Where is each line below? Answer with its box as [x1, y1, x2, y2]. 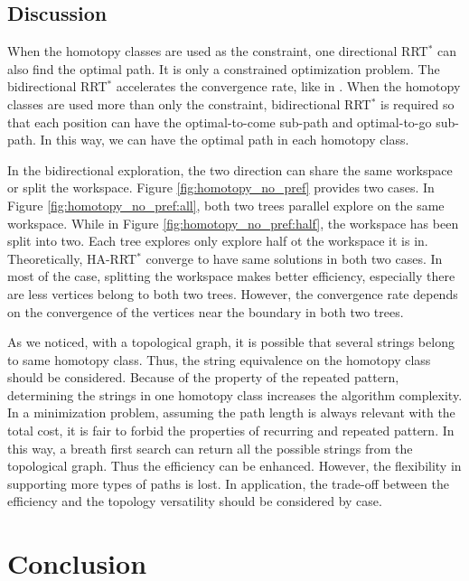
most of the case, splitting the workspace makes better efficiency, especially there [7, 267, 455, 286]
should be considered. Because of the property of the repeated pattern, [7, 368, 399, 387]
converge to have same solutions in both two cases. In [145, 248, 443, 267]
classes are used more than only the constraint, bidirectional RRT [7, 94, 371, 113]
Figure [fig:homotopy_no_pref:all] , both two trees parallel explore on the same [7, 195, 445, 214]
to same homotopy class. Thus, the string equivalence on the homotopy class [7, 350, 431, 369]
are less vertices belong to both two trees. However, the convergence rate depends [7, 284, 458, 303]
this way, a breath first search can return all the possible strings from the [7, 438, 413, 457]
